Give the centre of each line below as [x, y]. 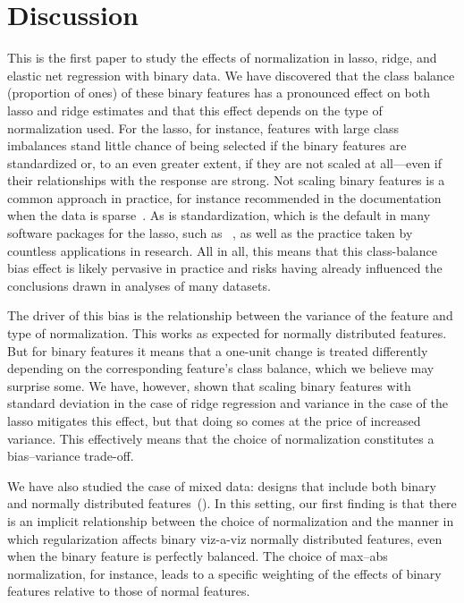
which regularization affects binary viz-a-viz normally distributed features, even [225, 538]
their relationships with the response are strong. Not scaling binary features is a [226, 180]
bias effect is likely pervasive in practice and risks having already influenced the [225, 268]
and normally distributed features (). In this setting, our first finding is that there [232, 503]
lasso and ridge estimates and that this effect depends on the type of [195, 110]
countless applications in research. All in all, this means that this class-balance [223, 250]
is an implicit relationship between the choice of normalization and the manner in [231, 520]
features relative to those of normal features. [129, 591]
